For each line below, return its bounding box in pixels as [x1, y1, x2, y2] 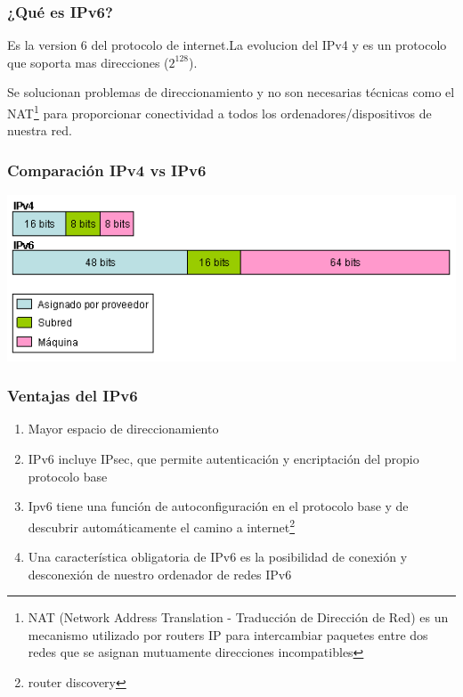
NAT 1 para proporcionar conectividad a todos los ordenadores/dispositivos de [7, 101, 432, 122]
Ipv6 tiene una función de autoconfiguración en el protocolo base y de [28, 497, 409, 515]
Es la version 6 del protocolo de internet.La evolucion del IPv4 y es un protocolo [7, 36, 447, 54]
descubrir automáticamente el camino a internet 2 [28, 515, 296, 536]
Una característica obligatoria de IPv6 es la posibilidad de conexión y [28, 547, 408, 566]
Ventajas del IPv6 [7, 385, 138, 407]
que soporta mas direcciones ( [7, 53, 169, 71]
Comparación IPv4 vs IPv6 [7, 158, 207, 181]
